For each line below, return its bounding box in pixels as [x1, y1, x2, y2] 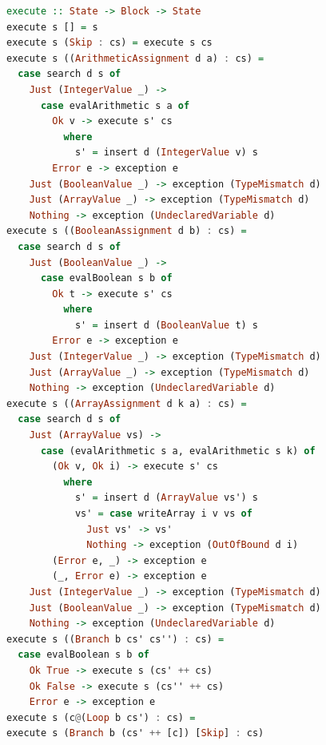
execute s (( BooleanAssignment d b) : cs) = [6, 225, 247, 237]
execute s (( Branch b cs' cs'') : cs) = [6, 633, 225, 645]
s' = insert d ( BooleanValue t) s [74, 319, 259, 331]
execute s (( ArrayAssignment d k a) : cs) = [6, 397, 247, 409]
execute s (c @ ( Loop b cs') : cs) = [6, 711, 196, 723]
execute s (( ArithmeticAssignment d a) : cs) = [6, 52, 264, 64]
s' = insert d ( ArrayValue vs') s [74, 492, 259, 504]
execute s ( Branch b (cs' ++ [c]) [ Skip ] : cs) [6, 727, 264, 739]
